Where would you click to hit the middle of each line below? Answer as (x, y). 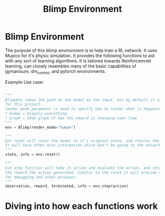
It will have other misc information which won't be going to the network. (84, 145)
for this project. (24, 104)
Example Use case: (25, 82)
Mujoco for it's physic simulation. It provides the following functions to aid (80, 56)
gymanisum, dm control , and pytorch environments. (56, 72)
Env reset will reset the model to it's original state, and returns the (82, 141)
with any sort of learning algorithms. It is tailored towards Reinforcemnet (78, 61)
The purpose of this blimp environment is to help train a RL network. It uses (81, 50)
